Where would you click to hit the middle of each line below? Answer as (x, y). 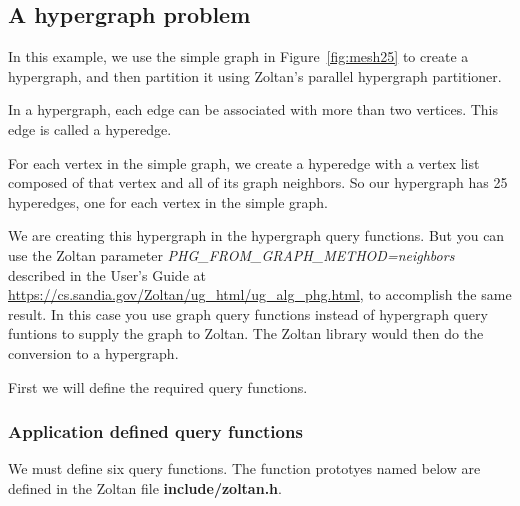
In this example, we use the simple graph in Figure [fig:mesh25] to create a (238, 56)
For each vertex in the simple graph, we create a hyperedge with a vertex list (244, 162)
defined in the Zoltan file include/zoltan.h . (145, 487)
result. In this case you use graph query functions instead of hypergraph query (248, 313)
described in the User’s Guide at (107, 274)
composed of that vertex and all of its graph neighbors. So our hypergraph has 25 (258, 182)
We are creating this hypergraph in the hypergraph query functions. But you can (256, 235)
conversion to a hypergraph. (93, 352)
